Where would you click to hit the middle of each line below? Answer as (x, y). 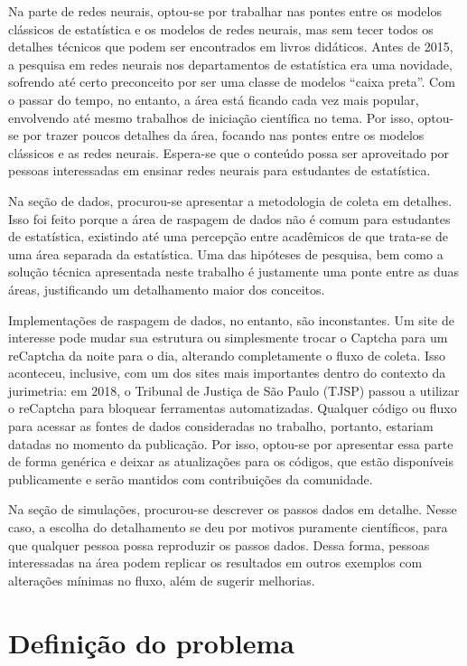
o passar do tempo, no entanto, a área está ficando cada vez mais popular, (214, 99)
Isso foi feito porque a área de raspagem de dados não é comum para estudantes (229, 218)
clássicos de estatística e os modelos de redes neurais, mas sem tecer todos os (221, 28)
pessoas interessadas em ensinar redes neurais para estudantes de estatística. (219, 170)
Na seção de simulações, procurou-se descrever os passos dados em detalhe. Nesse (233, 509)
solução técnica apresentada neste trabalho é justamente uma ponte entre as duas (234, 272)
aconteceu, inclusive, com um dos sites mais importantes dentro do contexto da (227, 373)
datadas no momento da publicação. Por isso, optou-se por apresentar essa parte (231, 443)
